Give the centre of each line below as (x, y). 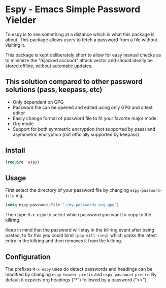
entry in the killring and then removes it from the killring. (64, 241)
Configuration (28, 257)
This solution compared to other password (74, 82)
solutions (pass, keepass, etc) (54, 90)
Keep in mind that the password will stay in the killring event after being (80, 230)
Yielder (21, 20)
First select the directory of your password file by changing (67, 190)
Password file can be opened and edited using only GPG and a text (83, 107)
